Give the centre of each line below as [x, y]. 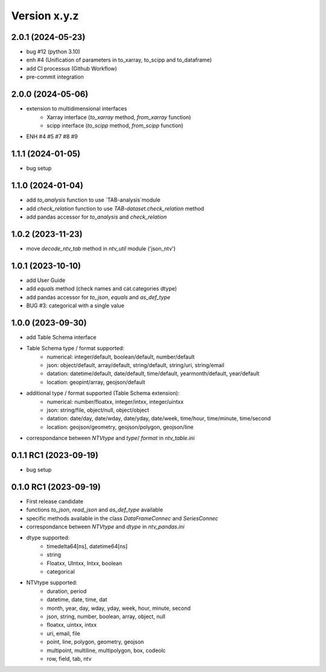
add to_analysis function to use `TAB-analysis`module [93, 200]
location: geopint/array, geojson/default [96, 382]
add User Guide [46, 280]
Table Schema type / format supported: [75, 348]
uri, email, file [64, 633]
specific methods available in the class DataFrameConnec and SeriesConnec [122, 518]
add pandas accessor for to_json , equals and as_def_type [98, 297]
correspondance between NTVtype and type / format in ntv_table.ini [110, 438]
